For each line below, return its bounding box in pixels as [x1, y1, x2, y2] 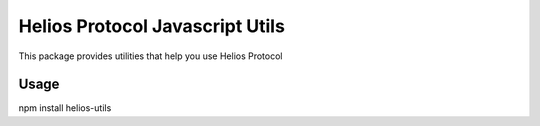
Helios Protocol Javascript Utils [18, 15, 285, 37]
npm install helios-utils [18, 102, 112, 114]
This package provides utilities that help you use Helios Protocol [18, 50, 283, 62]
